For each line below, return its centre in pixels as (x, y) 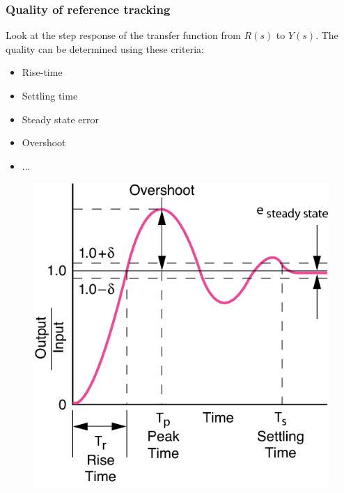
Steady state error (61, 119)
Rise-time (42, 72)
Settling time (50, 95)
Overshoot (44, 142)
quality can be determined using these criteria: (105, 48)
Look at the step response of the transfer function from (123, 35)
